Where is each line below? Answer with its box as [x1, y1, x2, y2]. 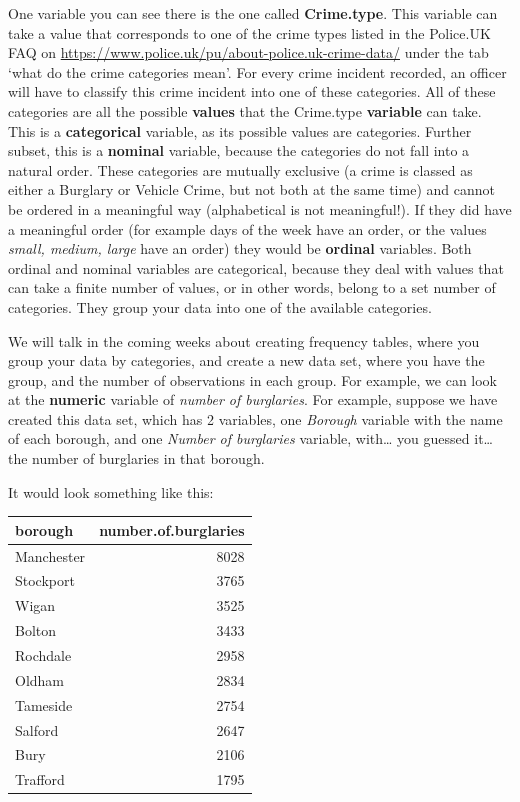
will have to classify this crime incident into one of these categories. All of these [8, 81, 496, 102]
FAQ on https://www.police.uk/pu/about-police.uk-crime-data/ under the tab [8, 42, 489, 63]
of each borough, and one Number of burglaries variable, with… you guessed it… [8, 428, 493, 449]
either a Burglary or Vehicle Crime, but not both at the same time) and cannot [8, 179, 495, 200]
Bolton [15, 620, 57, 641]
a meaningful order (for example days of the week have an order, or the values [8, 218, 487, 239]
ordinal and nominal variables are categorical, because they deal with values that [8, 257, 504, 278]
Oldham [15, 669, 65, 690]
